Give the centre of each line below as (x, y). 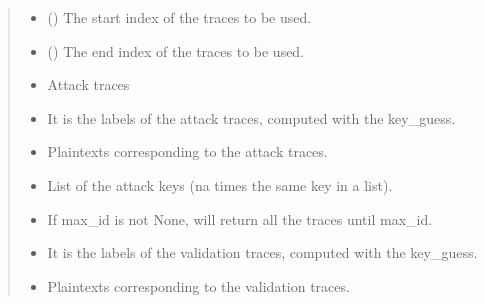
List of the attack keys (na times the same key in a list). (220, 184)
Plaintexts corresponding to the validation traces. (198, 285)
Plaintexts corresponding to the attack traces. (187, 151)
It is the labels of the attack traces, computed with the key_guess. (251, 117)
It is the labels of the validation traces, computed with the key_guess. (262, 252)
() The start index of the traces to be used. (179, 17)
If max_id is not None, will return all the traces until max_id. (240, 218)
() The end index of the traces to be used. (176, 50)
